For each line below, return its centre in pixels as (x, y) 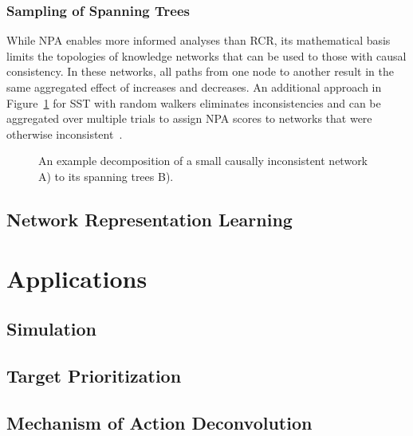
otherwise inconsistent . (65, 134)
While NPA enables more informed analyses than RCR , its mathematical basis (199, 40)
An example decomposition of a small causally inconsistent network (203, 161)
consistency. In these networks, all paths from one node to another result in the (200, 71)
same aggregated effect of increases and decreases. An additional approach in (194, 87)
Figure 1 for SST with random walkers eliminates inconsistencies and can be (194, 102)
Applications (77, 278)
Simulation (52, 329)
